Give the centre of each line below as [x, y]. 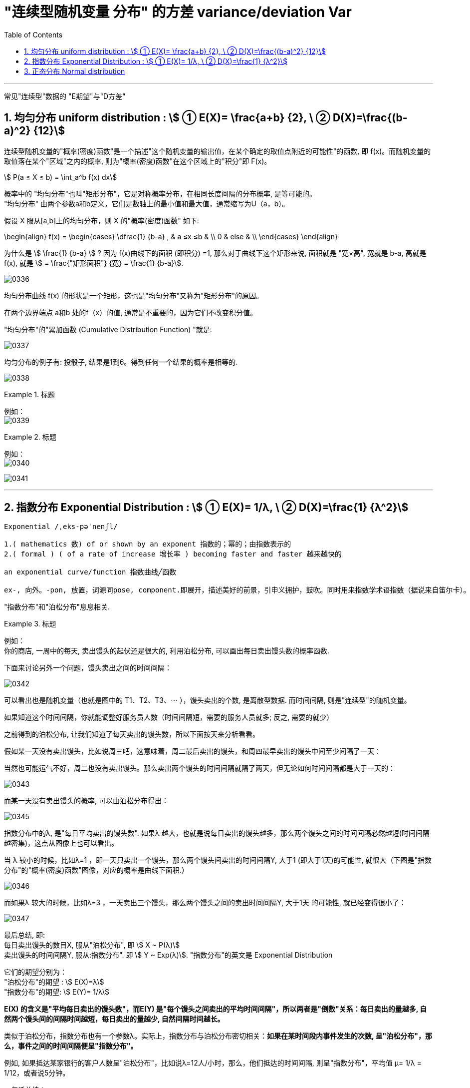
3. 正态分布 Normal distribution [75, 71]
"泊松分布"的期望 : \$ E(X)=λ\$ [54, 982]
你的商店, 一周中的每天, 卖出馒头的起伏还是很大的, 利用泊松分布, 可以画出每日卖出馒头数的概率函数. [167, 651]
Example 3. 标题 [30, 624]
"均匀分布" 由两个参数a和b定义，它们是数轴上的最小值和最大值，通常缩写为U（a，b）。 [147, 203]
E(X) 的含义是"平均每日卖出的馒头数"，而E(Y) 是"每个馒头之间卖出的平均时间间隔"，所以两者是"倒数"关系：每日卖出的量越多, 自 [216, 1009]
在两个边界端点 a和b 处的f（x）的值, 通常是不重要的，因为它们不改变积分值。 [131, 312]
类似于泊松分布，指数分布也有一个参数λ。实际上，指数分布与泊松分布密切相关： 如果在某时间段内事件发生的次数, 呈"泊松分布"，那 [218, 1036]
